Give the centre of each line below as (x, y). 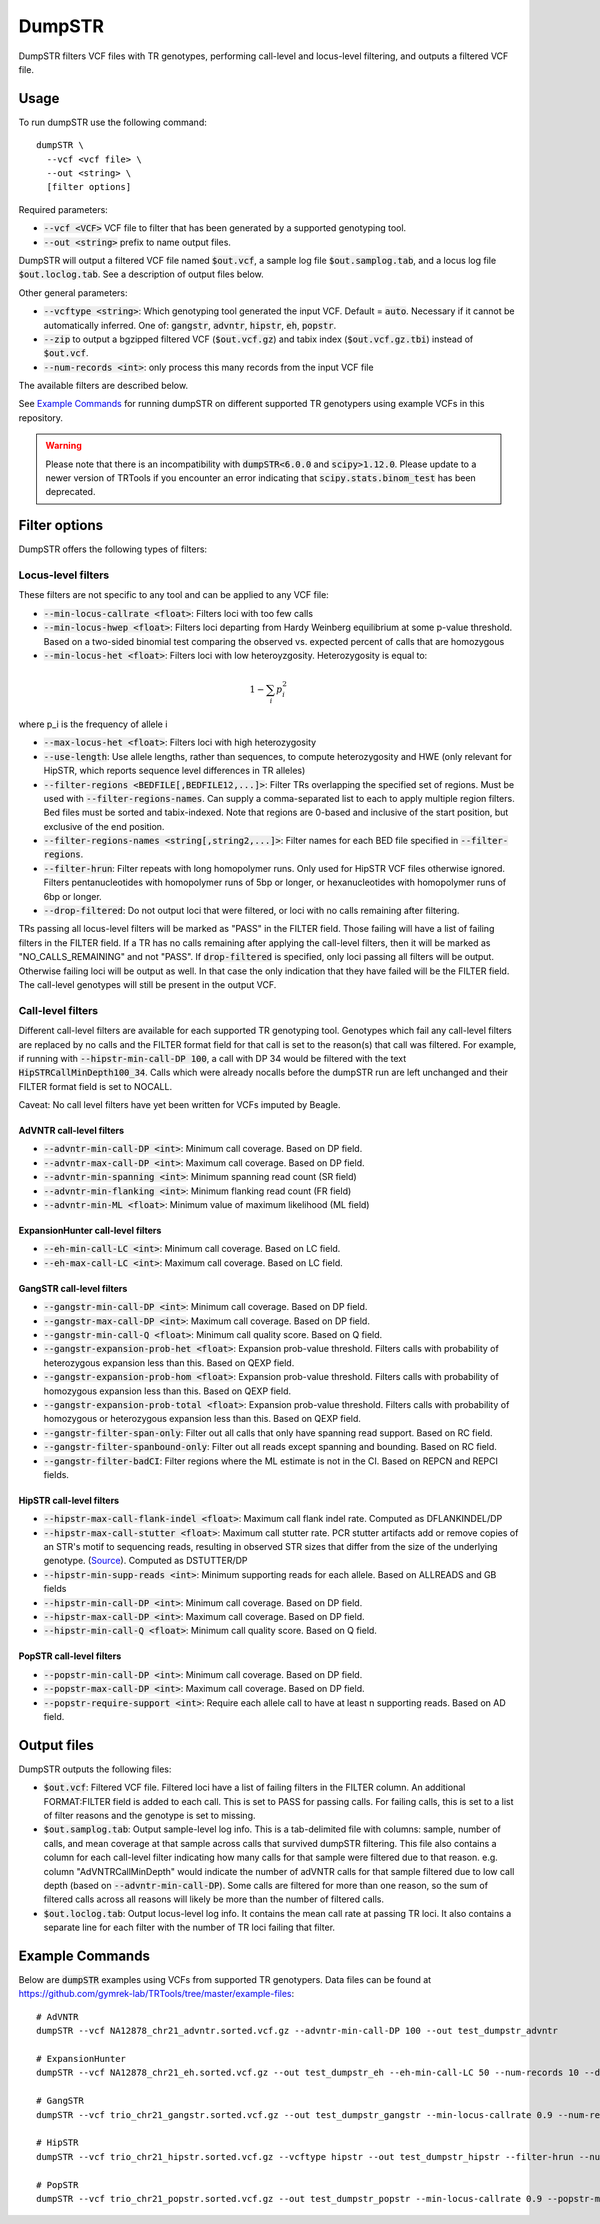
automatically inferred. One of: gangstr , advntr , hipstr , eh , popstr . (190, 325)
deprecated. (70, 492)
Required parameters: (63, 209)
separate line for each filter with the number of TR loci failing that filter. (189, 1927)
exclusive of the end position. (104, 826)
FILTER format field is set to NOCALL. (95, 1086)
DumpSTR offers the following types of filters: (113, 549)
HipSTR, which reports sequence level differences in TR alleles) (174, 771)
